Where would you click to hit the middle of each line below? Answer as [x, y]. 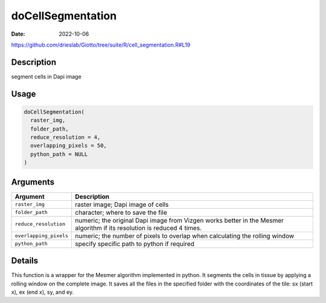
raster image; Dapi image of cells [122, 204]
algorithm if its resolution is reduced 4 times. [139, 228]
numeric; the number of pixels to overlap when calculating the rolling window [185, 236]
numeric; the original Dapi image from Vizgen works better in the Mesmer [179, 220]
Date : [18, 34]
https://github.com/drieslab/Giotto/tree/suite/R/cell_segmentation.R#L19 [101, 45]
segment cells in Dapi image [46, 76]
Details [25, 261]
